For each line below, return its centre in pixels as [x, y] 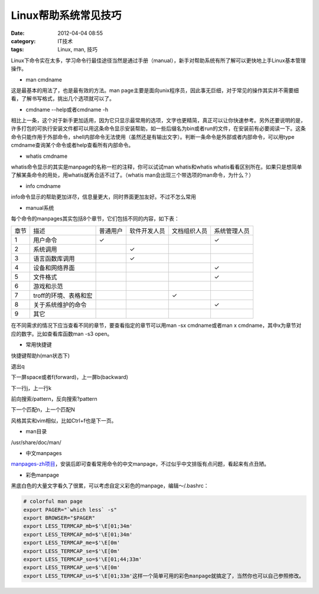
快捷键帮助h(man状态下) [40, 355]
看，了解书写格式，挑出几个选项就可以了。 [63, 99]
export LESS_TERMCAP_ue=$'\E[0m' [72, 568]
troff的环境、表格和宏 [63, 296]
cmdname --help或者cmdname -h [67, 109]
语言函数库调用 [54, 259]
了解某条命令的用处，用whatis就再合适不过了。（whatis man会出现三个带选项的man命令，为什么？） [132, 175]
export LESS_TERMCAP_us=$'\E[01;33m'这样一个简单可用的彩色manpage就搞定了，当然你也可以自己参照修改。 [164, 576]
